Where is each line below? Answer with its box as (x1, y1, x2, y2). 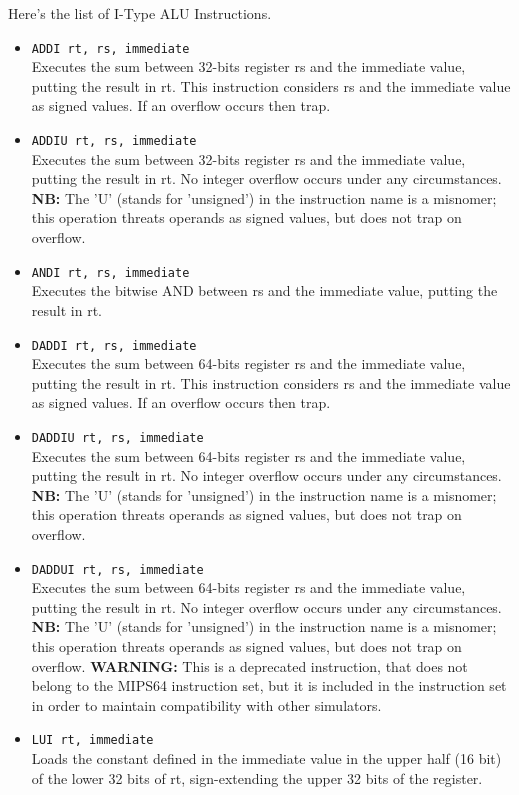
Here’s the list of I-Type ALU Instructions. (8, 3, 272, 23)
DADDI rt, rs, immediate (31, 338, 197, 353)
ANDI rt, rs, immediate (31, 265, 190, 280)
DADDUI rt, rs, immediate (31, 562, 204, 577)
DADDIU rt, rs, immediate (31, 430, 204, 445)
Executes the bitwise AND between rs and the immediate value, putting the (31, 280, 498, 301)
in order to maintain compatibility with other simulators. (31, 694, 382, 715)
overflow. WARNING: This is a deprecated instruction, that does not (31, 655, 468, 676)
